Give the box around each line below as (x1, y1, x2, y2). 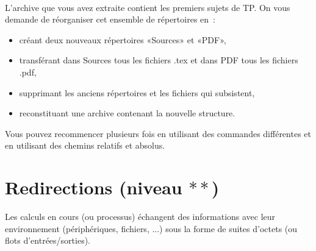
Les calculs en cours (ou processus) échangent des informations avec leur (5, 210, 276, 223)
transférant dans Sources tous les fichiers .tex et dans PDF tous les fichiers (19, 54, 298, 66)
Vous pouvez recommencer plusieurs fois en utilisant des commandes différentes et (5, 127, 311, 140)
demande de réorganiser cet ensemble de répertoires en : (5, 13, 215, 26)
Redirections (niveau (5, 175, 182, 200)
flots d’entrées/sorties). (5, 234, 90, 247)
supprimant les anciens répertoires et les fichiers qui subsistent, (19, 86, 255, 99)
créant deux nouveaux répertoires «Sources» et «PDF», (19, 33, 226, 46)
